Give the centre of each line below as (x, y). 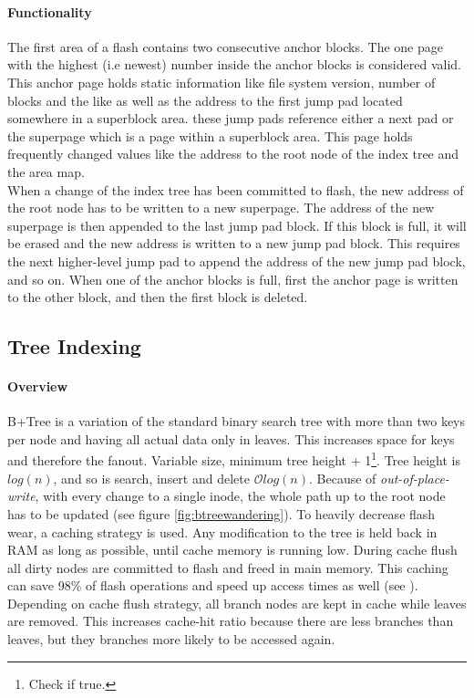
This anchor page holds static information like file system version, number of (222, 82)
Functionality (50, 11)
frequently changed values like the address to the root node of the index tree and (233, 154)
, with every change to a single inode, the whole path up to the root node (240, 496)
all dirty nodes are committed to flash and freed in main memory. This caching (228, 567)
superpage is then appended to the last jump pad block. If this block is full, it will (237, 225)
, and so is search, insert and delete (151, 478)
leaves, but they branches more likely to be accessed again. (171, 639)
